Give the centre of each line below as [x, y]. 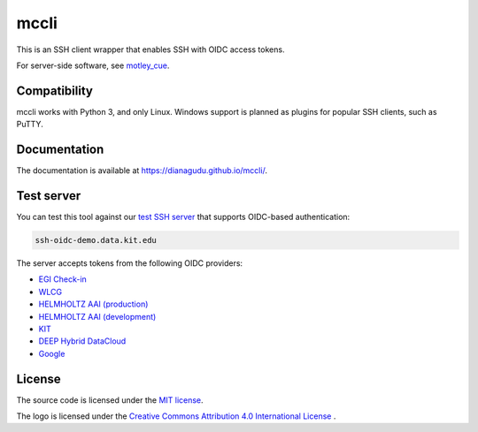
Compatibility [54, 91]
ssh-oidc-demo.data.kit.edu [96, 240]
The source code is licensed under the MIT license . [110, 400]
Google [52, 353]
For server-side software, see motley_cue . [93, 65]
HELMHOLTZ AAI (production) [93, 304]
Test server [49, 196]
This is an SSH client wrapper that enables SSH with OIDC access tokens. [150, 49]
